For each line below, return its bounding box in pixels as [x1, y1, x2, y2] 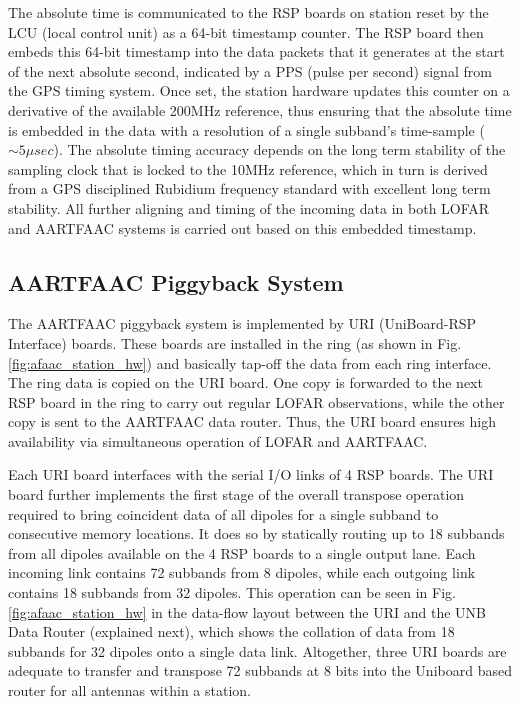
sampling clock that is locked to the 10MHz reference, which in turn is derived [8, 158, 488, 179]
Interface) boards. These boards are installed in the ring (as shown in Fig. [8, 332, 462, 353]
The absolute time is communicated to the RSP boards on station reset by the [8, 2, 489, 22]
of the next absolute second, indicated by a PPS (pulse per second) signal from [8, 60, 492, 81]
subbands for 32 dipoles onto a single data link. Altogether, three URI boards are [8, 640, 507, 661]
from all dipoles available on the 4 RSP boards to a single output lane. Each [8, 542, 476, 563]
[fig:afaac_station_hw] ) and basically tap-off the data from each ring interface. [8, 352, 492, 373]
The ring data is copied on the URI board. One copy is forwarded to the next [8, 372, 483, 393]
